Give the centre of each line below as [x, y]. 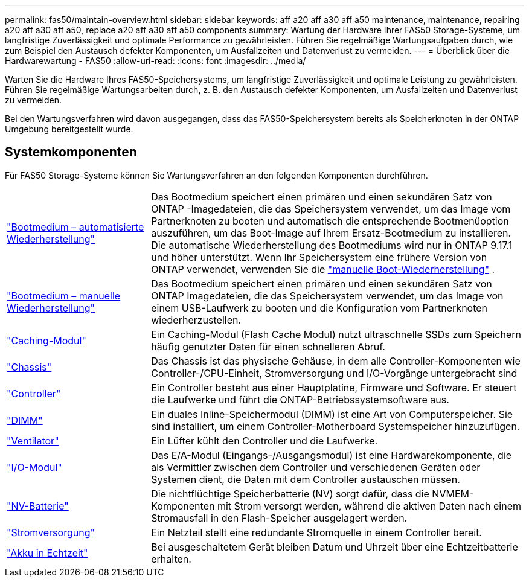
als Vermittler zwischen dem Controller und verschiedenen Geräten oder [316, 467]
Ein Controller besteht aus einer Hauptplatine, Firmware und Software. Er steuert [334, 387]
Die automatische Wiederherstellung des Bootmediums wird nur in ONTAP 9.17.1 [332, 245]
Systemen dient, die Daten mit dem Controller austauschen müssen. [306, 479]
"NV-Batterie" [38, 506]
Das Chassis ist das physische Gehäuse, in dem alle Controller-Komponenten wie [336, 361]
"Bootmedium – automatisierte [75, 227]
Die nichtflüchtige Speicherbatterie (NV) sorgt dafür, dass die [290, 494]
